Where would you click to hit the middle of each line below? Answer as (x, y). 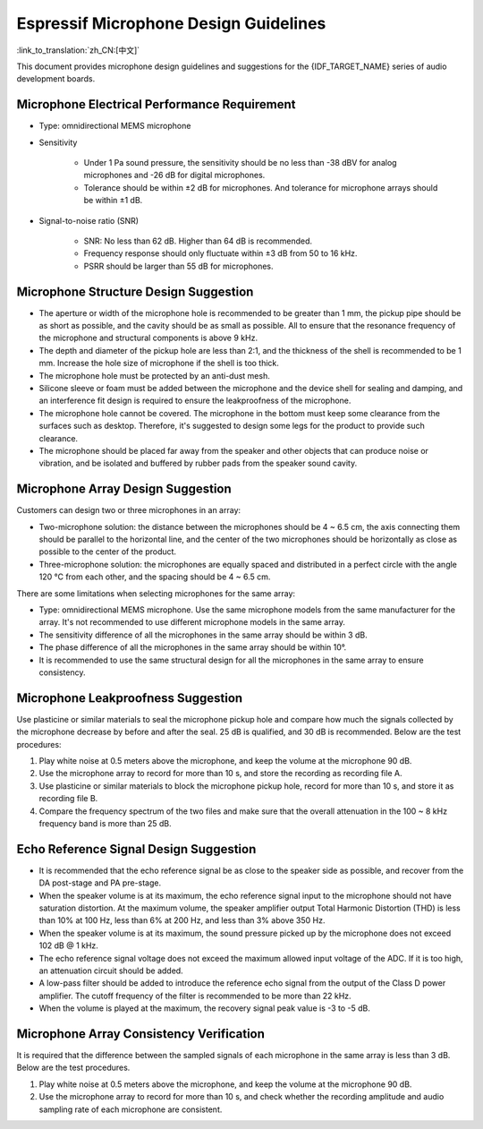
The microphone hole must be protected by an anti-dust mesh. (154, 375)
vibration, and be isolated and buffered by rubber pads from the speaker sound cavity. (198, 463)
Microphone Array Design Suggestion (124, 489)
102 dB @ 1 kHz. (68, 945)
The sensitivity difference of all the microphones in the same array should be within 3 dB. (203, 635)
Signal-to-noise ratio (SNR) (89, 220)
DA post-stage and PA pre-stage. (100, 883)
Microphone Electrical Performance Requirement (156, 104)
